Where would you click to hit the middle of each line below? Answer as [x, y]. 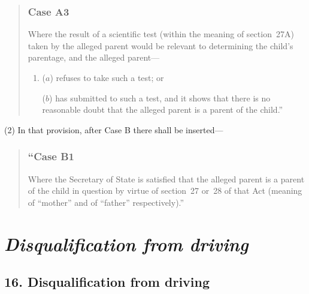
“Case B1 [51, 156]
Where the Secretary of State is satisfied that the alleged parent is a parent [166, 178]
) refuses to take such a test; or [107, 77]
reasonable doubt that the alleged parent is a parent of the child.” [163, 109]
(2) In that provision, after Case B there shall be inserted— [114, 129]
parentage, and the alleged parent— [94, 57]
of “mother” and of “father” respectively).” [106, 202]
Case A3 [49, 11]
